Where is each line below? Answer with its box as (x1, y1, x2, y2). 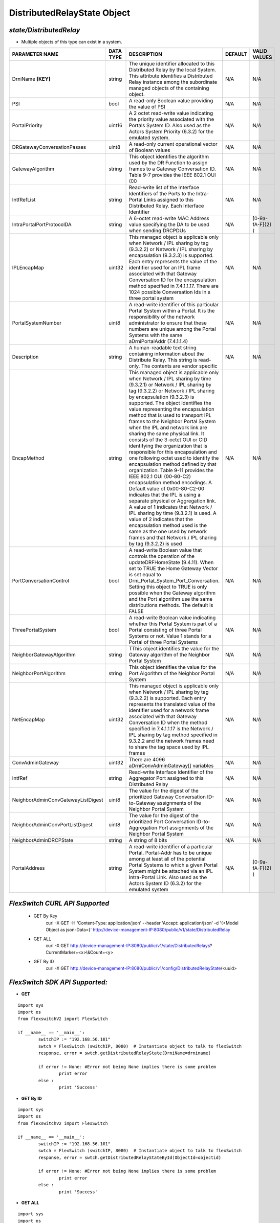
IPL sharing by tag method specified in (129, 731, 217, 738)
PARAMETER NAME (12, 51, 59, 58)
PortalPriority (12, 122, 43, 129)
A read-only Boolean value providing (129, 97, 214, 104)
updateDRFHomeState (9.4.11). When (129, 559, 214, 566)
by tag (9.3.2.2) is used (129, 541, 182, 547)
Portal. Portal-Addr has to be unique (129, 849, 212, 856)
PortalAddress (12, 865, 45, 872)
